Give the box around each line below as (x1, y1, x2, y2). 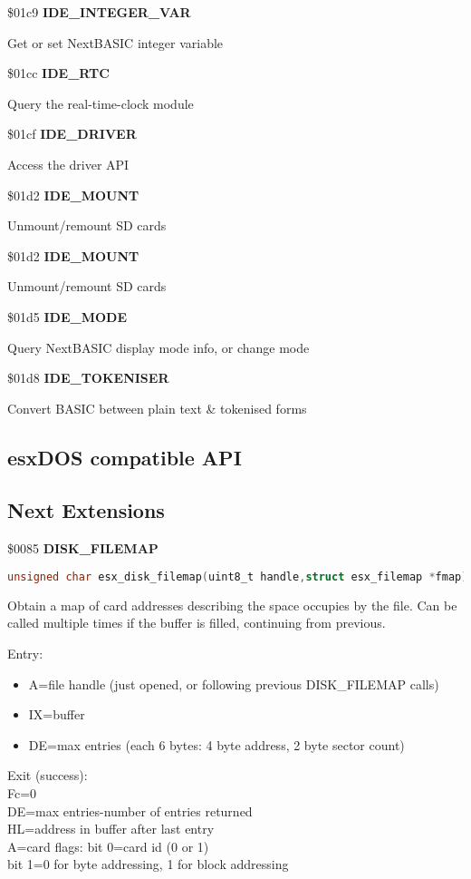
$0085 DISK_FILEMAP (7, 539, 159, 558)
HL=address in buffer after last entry (7, 819, 215, 838)
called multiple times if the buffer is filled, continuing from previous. (7, 613, 386, 632)
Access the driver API (7, 154, 130, 173)
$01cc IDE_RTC (7, 63, 110, 83)
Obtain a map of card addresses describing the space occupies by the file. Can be (7, 595, 457, 614)
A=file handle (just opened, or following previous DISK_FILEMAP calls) (28, 674, 439, 693)
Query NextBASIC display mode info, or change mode (7, 337, 310, 356)
